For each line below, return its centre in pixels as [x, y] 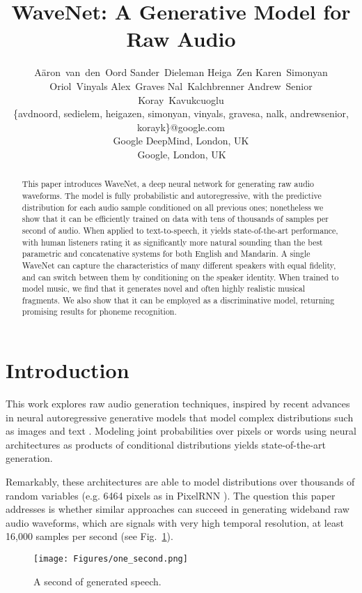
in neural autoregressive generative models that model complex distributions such [180, 417]
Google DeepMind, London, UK [181, 141]
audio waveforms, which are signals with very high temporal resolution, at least [175, 522]
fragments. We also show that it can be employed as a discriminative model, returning [178, 300]
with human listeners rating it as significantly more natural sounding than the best [172, 242]
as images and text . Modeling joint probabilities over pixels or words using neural [181, 431]
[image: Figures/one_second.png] [111, 559]
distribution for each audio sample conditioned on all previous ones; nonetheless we [173, 207]
